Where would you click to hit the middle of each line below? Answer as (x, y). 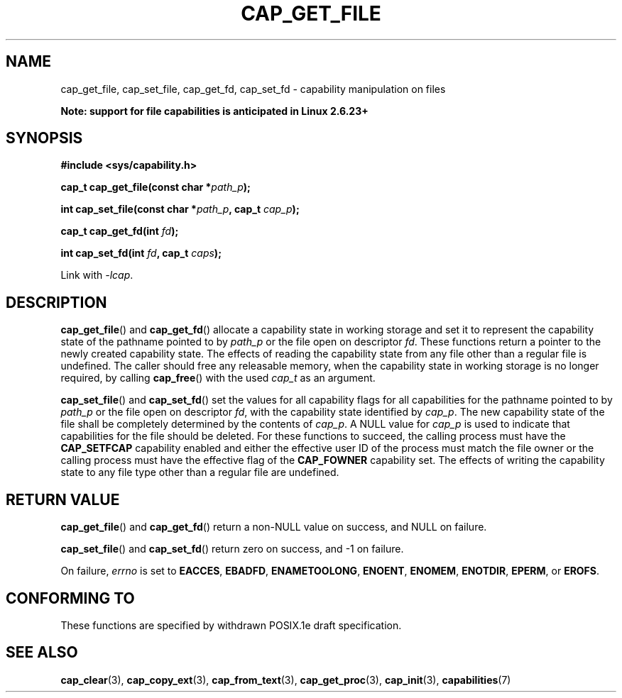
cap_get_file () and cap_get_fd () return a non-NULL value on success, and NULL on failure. (274, 527)
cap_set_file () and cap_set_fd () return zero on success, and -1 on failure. (232, 549)
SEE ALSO (42, 653)
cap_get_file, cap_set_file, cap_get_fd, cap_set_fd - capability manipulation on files (253, 89)
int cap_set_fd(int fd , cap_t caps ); (141, 253)
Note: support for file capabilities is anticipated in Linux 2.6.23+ (214, 111)
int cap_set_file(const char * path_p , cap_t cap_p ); (180, 209)
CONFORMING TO (70, 598)
